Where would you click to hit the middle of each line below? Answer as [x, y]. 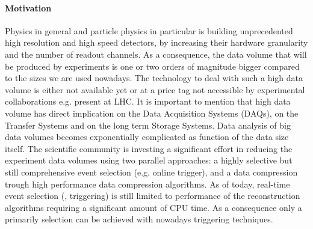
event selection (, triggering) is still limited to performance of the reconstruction [153, 196]
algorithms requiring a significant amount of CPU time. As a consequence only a [153, 207]
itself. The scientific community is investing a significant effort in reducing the [149, 148]
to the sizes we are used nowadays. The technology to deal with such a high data [154, 78]
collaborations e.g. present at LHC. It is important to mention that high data [148, 101]
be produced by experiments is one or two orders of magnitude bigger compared [152, 66]
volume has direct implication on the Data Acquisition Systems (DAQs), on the [152, 113]
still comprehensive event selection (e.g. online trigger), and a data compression [151, 172]
